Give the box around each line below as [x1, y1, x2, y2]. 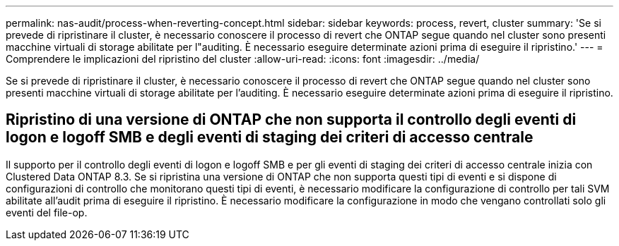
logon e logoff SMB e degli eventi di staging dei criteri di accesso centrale [6, 128, 533, 147]
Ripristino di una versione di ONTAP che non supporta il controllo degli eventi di [6, 111, 577, 129]
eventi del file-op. [6, 206, 88, 219]
